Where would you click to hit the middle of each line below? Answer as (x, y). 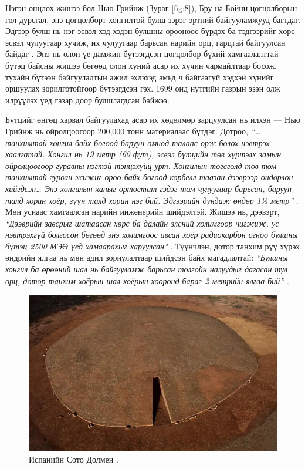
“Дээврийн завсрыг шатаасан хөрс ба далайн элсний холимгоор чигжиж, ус (142, 223)
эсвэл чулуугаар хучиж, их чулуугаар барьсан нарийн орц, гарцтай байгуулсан (145, 42)
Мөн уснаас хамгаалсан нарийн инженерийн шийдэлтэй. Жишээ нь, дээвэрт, (143, 212)
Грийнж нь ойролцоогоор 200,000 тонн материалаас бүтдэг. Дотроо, (127, 131)
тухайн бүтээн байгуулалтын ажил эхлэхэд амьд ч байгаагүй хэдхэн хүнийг (140, 77)
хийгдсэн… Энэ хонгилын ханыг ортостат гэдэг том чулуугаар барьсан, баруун (148, 188)
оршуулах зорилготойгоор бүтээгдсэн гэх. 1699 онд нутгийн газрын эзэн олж (143, 88)
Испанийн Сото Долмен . (74, 459)
